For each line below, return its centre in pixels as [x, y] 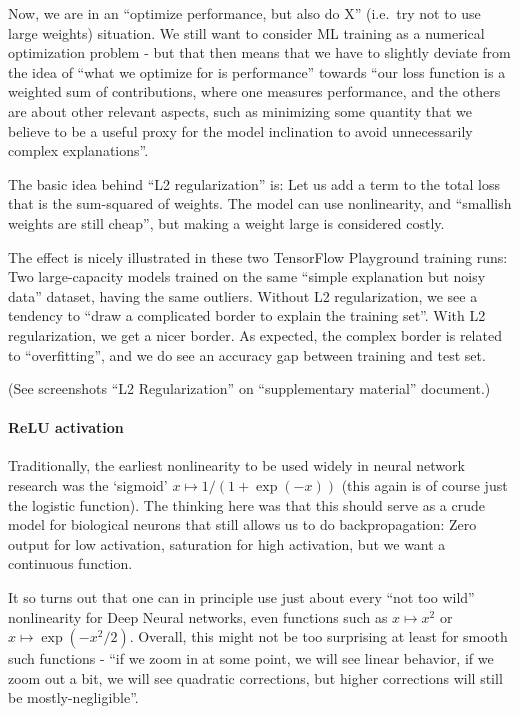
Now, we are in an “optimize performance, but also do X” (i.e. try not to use [244, 13]
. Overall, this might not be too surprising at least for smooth [318, 636]
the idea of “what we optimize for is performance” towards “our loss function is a [257, 71]
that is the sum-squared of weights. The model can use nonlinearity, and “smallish [260, 203]
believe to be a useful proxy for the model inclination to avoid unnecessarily [240, 130]
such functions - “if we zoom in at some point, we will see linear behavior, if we [251, 658]
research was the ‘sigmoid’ [88, 485]
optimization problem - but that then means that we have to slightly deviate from [259, 52]
